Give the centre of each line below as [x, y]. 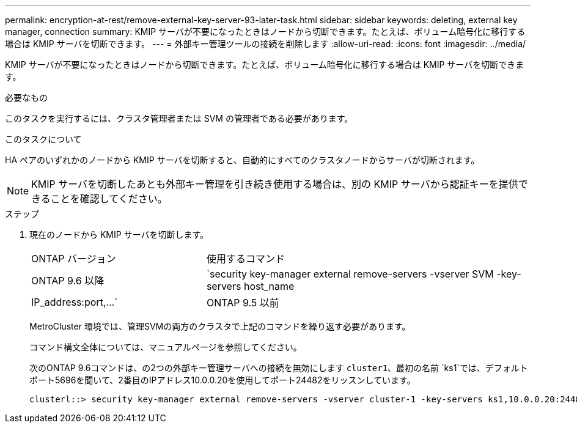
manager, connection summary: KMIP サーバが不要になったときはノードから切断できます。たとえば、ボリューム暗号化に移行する [265, 31]
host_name [269, 286]
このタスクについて [43, 139]
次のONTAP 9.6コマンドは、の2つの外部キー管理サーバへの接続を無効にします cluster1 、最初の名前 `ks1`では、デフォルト [279, 368]
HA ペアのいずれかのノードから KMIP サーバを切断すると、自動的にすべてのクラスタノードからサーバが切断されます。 [242, 160]
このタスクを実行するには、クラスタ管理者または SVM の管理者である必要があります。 [179, 118]
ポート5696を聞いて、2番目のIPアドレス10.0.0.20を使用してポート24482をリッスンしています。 [222, 380]
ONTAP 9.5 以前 [243, 303]
